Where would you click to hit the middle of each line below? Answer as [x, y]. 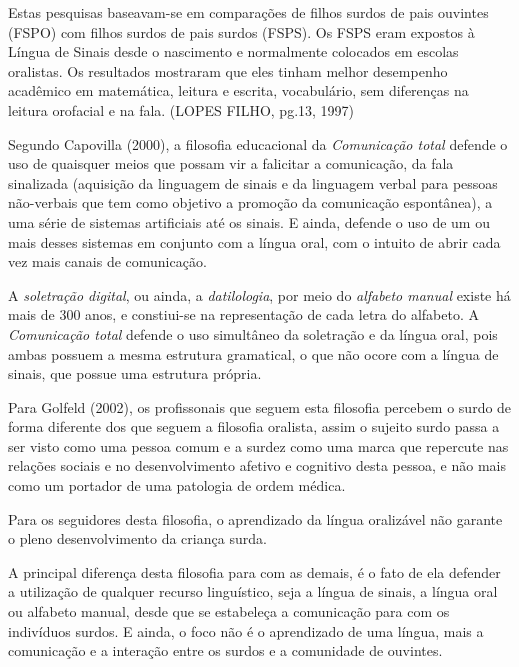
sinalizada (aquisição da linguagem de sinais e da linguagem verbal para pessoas [253, 182]
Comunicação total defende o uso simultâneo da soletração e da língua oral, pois [253, 333]
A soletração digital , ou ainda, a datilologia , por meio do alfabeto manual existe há [259, 294]
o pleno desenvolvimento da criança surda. [137, 538]
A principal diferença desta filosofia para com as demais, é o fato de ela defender [254, 571]
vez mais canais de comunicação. [107, 261]
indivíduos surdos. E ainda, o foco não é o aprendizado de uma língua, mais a [246, 630]
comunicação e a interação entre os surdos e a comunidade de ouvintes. [225, 650]
